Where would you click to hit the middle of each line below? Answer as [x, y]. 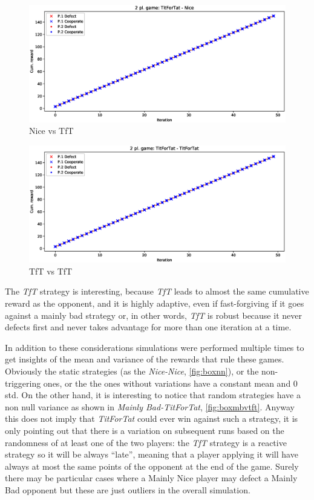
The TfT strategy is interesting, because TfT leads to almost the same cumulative [157, 291]
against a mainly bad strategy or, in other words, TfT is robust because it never [153, 315]
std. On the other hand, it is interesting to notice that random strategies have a [153, 395]
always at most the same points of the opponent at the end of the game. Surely [152, 466]
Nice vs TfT [51, 131]
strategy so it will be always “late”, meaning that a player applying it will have [152, 454]
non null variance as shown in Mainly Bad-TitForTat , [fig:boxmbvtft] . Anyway [150, 406]
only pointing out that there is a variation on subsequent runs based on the [145, 430]
